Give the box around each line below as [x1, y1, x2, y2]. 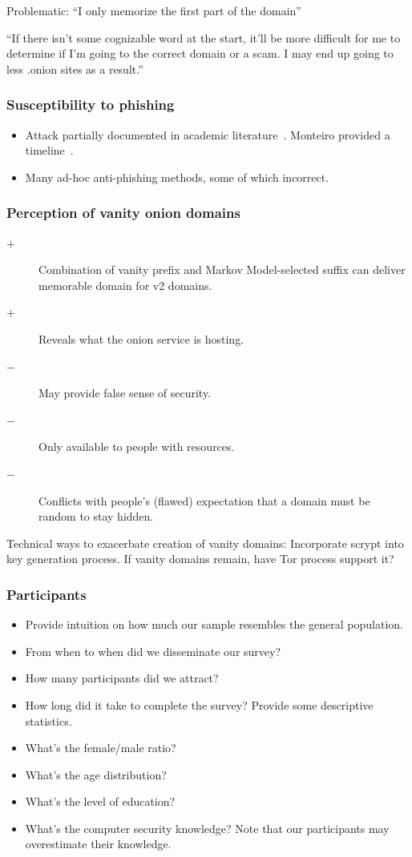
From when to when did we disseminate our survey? [25, 642, 281, 659]
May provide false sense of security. [38, 384, 212, 401]
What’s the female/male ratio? [25, 739, 176, 756]
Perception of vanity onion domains [6, 203, 240, 223]
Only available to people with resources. [38, 438, 235, 455]
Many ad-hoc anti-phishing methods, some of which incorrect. [25, 168, 329, 185]
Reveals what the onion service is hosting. [38, 330, 244, 347]
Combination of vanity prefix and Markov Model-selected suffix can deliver [38, 261, 406, 278]
